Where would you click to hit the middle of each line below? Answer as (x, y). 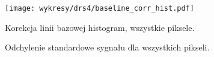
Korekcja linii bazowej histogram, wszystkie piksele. (100, 27)
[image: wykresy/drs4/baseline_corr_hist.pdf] (99, 8)
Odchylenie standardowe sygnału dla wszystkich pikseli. (107, 47)
